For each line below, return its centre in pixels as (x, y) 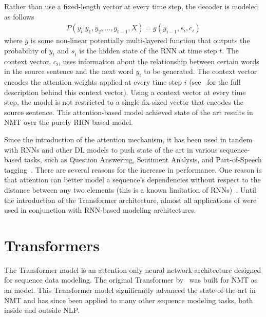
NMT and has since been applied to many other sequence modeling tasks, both (129, 300)
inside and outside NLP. (42, 310)
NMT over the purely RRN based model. (69, 122)
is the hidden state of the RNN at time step (148, 50)
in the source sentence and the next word (69, 71)
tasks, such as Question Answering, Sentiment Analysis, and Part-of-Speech (143, 160)
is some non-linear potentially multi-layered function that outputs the (140, 40)
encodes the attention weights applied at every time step (93, 82)
